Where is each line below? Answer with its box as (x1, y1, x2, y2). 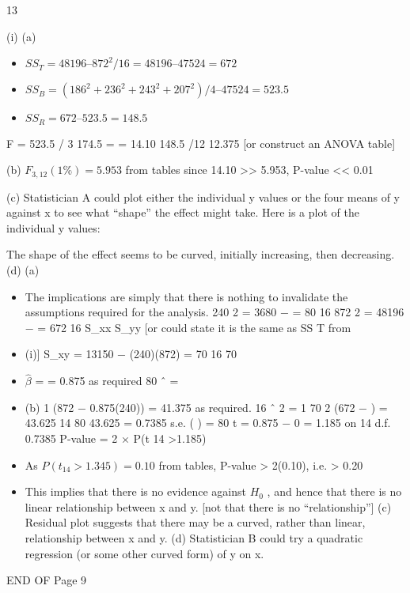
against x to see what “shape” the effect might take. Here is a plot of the (6, 204, 359, 221)
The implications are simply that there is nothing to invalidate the (25, 288, 348, 304)
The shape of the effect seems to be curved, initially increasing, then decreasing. (6, 246, 395, 263)
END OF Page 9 (6, 572, 87, 588)
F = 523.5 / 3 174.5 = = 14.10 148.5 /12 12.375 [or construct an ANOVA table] (6, 134, 396, 151)
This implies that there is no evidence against (25, 483, 246, 500)
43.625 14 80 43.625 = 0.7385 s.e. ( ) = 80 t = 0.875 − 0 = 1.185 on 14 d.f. (25, 414, 391, 431)
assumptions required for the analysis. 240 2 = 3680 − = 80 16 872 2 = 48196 (25, 304, 404, 320)
